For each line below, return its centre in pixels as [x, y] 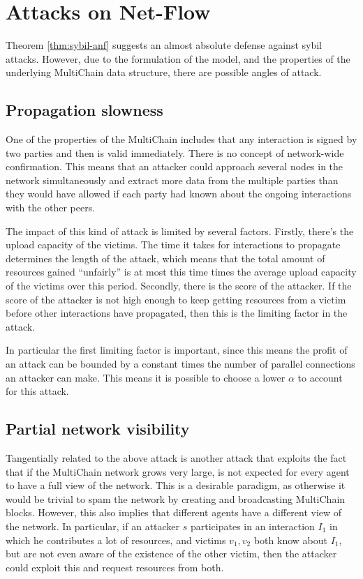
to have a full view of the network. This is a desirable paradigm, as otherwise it [176, 485]
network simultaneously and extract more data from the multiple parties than [172, 180]
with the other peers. [51, 208]
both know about [290, 540]
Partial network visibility [98, 429]
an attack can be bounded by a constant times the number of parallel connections [180, 364]
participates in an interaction [252, 526]
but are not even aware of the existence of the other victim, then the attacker [171, 554]
